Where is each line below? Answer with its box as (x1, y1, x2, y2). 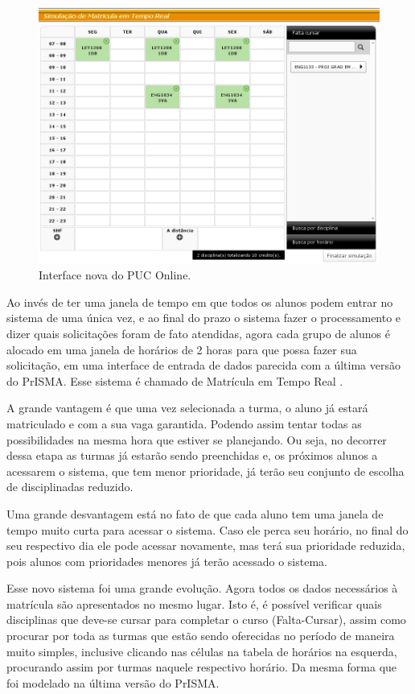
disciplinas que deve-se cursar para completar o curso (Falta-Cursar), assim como (6, 611, 406, 628)
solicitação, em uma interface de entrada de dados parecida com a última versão (6, 357, 401, 374)
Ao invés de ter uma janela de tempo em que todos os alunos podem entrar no (6, 293, 393, 310)
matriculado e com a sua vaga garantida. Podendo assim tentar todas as (6, 415, 362, 432)
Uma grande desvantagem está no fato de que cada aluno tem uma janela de (6, 505, 384, 522)
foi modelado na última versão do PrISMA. (6, 674, 220, 691)
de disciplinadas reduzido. (6, 478, 134, 495)
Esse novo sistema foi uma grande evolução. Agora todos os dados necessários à (6, 580, 398, 597)
